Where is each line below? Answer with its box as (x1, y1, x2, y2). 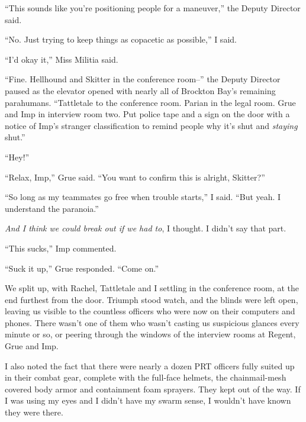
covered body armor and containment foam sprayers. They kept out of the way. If (5, 382, 301, 395)
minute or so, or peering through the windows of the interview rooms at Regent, (5, 328, 296, 340)
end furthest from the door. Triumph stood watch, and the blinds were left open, (5, 293, 298, 305)
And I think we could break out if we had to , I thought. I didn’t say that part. (5, 222, 286, 234)
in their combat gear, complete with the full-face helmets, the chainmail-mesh (5, 371, 286, 384)
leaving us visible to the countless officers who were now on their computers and (5, 305, 295, 317)
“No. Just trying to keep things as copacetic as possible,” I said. (5, 33, 237, 46)
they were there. (5, 406, 63, 418)
